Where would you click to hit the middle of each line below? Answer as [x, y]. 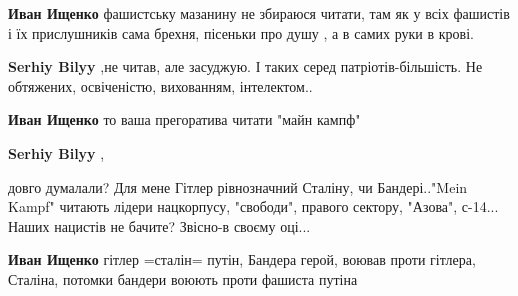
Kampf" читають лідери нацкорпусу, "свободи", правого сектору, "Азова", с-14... [253, 206]
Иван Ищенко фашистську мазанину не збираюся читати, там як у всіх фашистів [259, 13]
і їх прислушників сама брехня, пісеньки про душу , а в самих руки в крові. [241, 32]
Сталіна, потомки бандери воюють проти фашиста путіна [183, 278]
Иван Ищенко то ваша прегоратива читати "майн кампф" [184, 119]
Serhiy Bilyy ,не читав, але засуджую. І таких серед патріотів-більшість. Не [245, 66]
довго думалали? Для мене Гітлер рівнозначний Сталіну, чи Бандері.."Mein [238, 186]
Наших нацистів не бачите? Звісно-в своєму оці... [159, 225]
